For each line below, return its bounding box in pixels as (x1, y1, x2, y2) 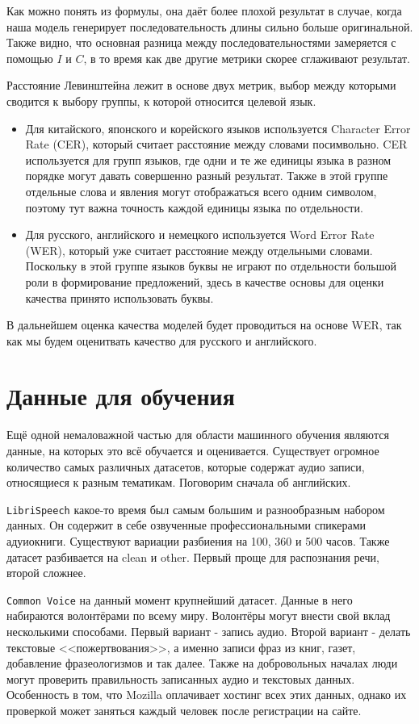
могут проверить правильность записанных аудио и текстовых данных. (6, 670, 355, 687)
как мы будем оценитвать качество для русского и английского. (6, 332, 317, 349)
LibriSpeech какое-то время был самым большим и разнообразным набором (6, 500, 385, 517)
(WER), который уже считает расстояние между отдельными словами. (25, 241, 373, 258)
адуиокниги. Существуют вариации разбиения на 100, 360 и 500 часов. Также (6, 533, 390, 550)
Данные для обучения (6, 379, 235, 412)
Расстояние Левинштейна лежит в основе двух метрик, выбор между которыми (6, 77, 396, 94)
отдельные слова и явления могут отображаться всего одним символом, (25, 182, 377, 199)
